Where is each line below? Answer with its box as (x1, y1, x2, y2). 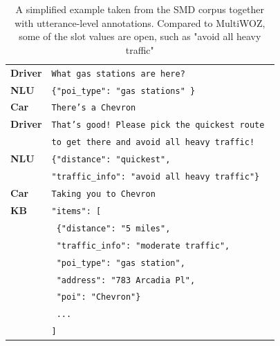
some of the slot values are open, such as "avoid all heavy (19, 29, 261, 44)
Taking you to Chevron (51, 189, 156, 199)
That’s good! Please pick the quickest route (51, 120, 265, 131)
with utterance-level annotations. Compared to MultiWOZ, (15, 15, 265, 30)
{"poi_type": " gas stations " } (51, 86, 196, 96)
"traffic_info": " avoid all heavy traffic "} (51, 172, 260, 182)
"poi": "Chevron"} (56, 292, 141, 302)
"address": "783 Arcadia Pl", (56, 275, 196, 285)
